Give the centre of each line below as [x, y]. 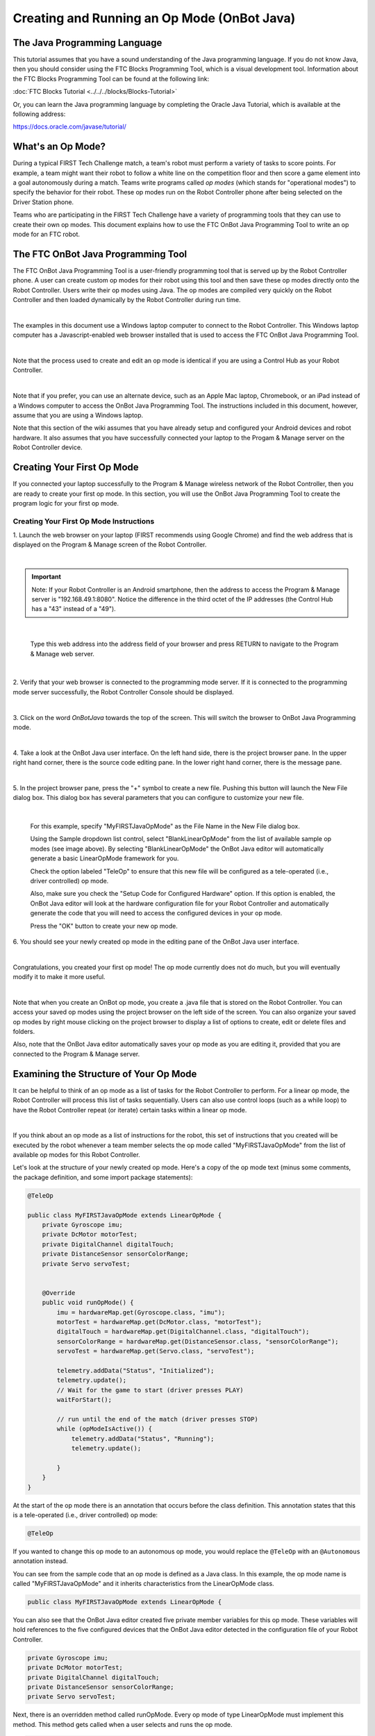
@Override [59, 1293]
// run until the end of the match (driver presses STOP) [157, 1419]
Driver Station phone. [43, 202]
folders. [24, 1032]
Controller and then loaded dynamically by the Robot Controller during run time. [127, 300]
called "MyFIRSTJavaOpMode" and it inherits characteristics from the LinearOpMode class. [143, 1584]
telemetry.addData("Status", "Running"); [143, 1438]
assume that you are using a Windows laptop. [78, 415]
